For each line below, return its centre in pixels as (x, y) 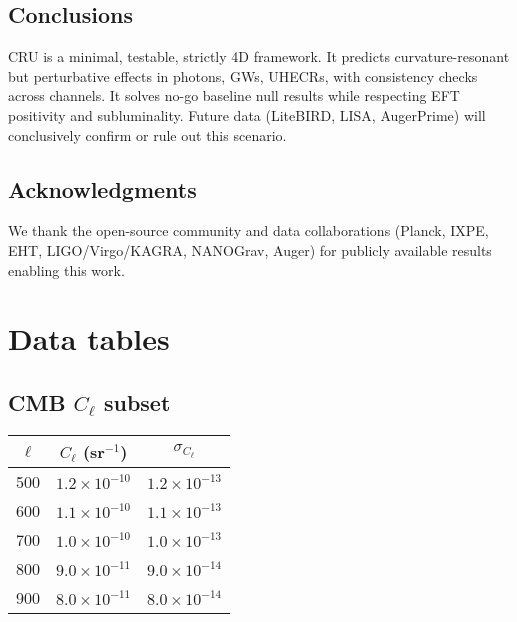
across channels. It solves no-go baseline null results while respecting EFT (234, 95)
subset (137, 401)
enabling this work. (66, 269)
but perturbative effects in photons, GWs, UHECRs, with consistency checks (243, 75)
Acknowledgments (102, 188)
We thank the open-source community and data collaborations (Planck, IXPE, (248, 230)
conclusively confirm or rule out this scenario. (147, 134)
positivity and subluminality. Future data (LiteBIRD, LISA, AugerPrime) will (247, 114)
